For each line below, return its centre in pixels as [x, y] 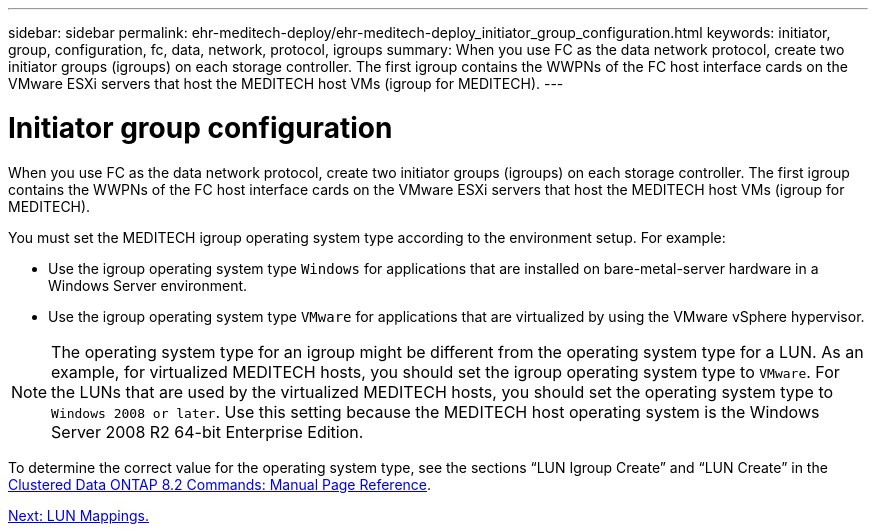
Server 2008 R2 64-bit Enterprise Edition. [207, 431]
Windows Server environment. [148, 285]
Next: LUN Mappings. [79, 515]
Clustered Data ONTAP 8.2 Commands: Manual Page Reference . [220, 484]
